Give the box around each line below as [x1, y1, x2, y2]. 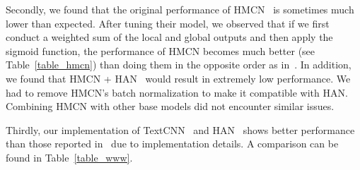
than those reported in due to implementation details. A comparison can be [6, 136, 339, 151]
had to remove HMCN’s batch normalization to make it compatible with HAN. [6, 85, 348, 99]
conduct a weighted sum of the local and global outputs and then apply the [6, 30, 333, 44]
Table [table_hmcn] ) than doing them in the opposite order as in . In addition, [6, 57, 352, 72]
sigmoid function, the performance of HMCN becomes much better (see [6, 43, 315, 58]
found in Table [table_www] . [6, 150, 133, 164]
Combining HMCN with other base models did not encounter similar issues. [6, 99, 335, 114]
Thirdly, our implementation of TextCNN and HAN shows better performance [6, 122, 355, 137]
